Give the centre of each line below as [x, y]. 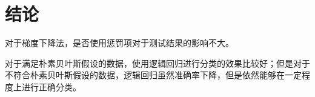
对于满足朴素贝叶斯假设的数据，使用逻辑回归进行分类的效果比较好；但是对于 [157, 63]
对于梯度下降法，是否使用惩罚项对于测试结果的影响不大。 [119, 43]
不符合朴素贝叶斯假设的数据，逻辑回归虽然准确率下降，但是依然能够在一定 [153, 75]
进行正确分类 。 [51, 86]
